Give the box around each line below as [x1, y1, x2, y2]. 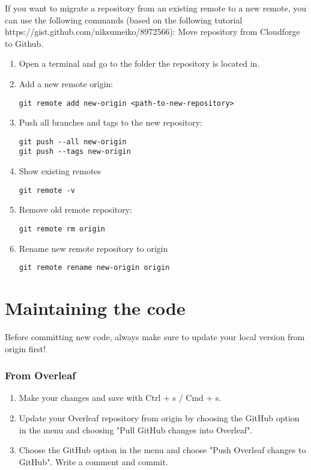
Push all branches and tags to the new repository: [19, 116, 202, 129]
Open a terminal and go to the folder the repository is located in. [19, 57, 260, 70]
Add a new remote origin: [19, 77, 113, 90]
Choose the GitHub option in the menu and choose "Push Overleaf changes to [19, 444, 306, 456]
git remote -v [19, 186, 75, 195]
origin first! [5, 342, 46, 355]
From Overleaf [5, 368, 76, 383]
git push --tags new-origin [19, 147, 131, 156]
